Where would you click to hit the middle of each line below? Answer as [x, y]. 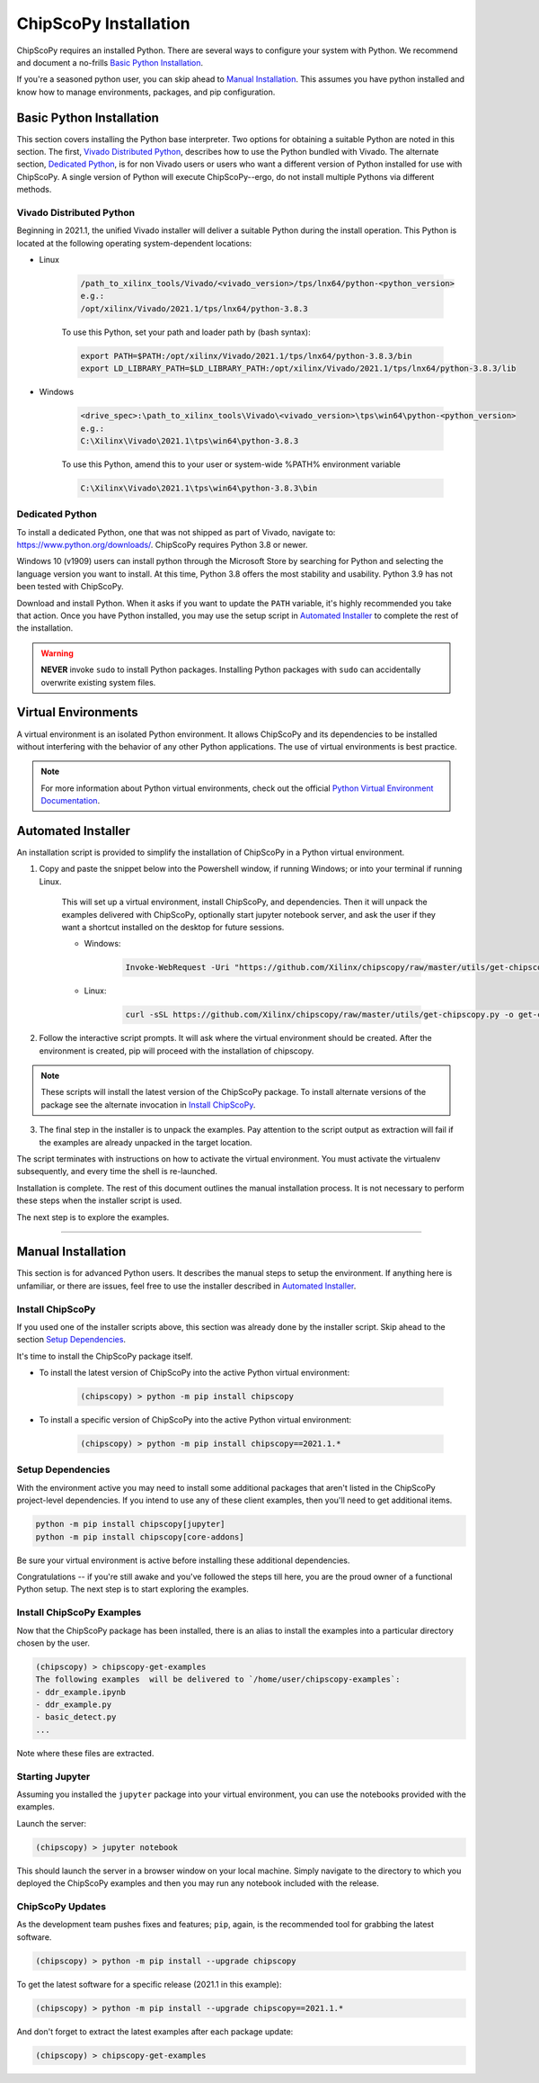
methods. [34, 190]
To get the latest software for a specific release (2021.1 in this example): [149, 1984]
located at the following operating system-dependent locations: [134, 243]
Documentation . [71, 801]
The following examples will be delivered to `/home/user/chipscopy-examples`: [218, 1679]
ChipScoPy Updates [62, 1906]
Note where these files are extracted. [85, 1753]
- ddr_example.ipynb [80, 1692]
